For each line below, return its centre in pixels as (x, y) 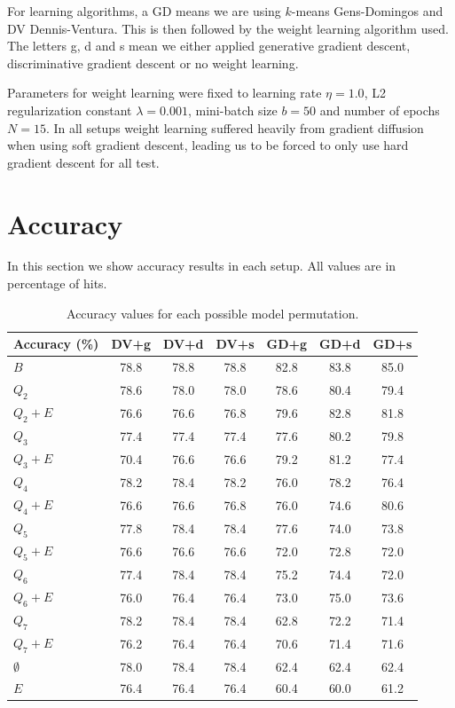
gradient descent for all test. (83, 162)
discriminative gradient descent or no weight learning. (153, 63)
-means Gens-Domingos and (367, 11)
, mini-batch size (232, 110)
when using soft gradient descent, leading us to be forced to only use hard (208, 145)
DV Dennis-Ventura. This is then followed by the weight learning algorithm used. (228, 28)
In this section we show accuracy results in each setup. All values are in (202, 266)
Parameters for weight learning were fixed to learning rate (165, 93)
